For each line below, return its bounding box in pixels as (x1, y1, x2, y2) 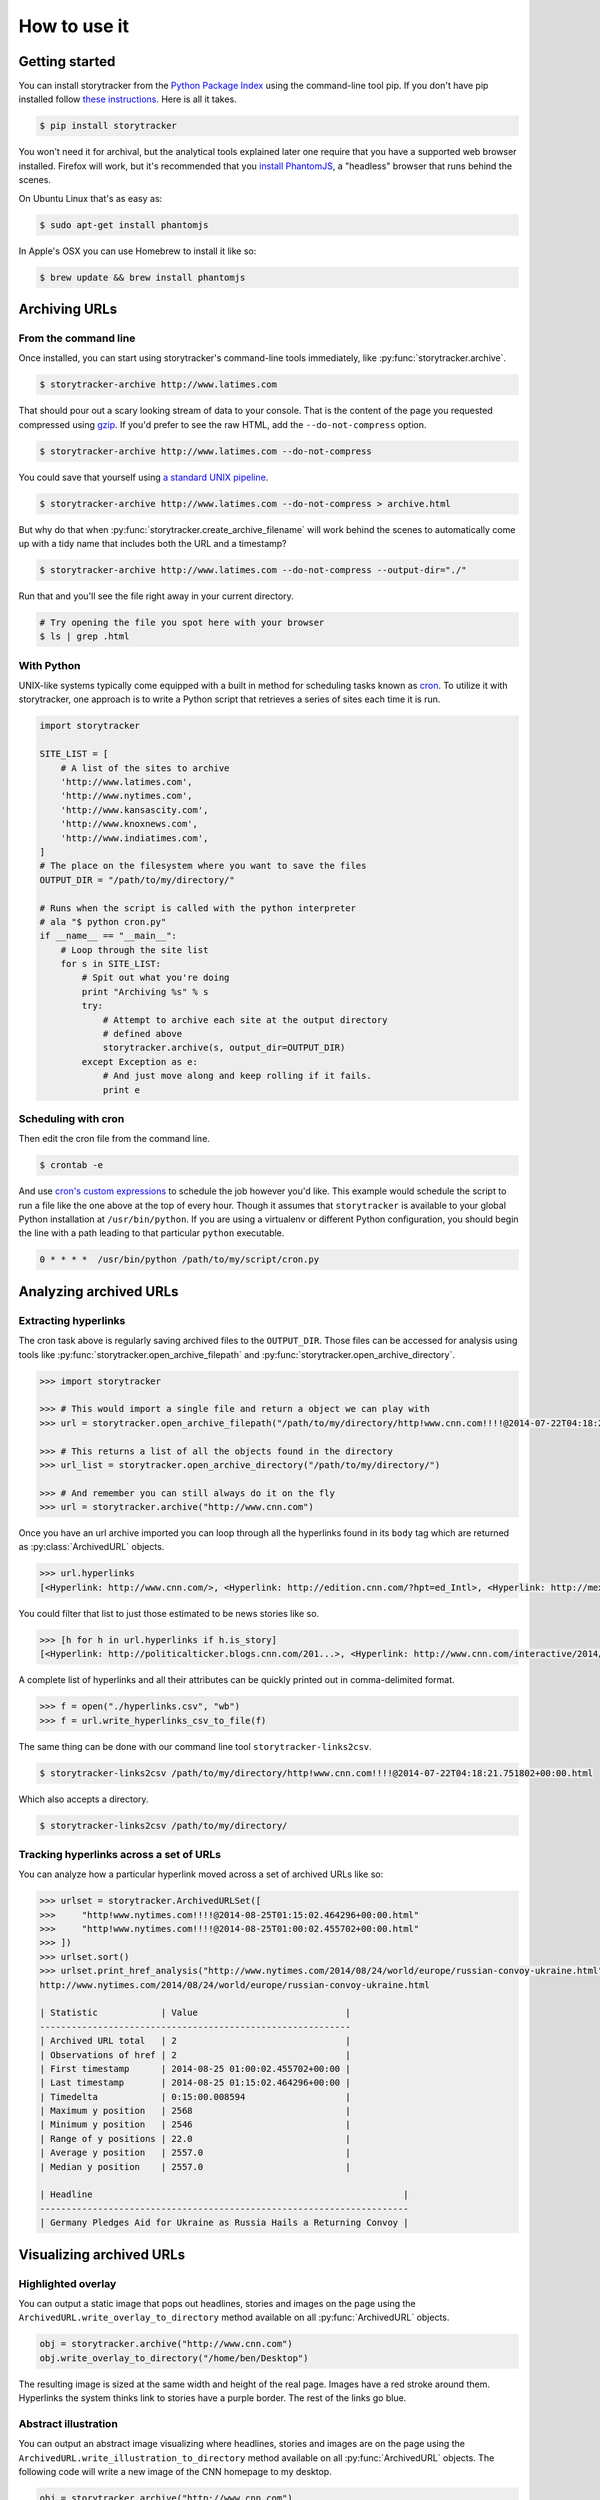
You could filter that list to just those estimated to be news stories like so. (18, 1607, 320, 1619)
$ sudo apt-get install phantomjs (39, 219, 209, 230)
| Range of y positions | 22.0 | (39, 2133, 351, 2144)
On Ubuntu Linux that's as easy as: (18, 192, 163, 204)
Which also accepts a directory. (18, 1793, 149, 1805)
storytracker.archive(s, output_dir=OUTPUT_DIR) (102, 1042, 346, 1054)
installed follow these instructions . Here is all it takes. (18, 93, 237, 105)
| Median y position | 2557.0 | (39, 2161, 351, 2172)
